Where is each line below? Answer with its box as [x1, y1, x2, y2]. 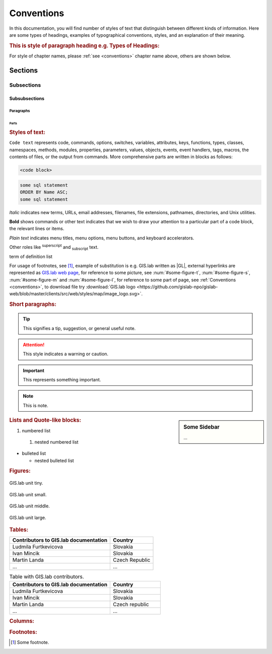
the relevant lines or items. [9, 226, 64, 232]
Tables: [9, 526, 29, 533]
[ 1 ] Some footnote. [11, 639, 49, 645]
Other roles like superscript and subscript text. [9, 243, 99, 251]
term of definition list [9, 253, 53, 259]
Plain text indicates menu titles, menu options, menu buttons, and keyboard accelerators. [9, 235, 194, 241]
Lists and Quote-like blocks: [9, 417, 82, 424]
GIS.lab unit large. [9, 514, 46, 520]
